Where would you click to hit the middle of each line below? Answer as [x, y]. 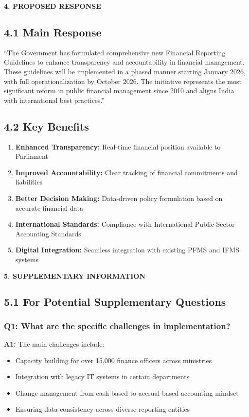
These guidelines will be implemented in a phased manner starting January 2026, [125, 71]
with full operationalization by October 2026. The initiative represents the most [123, 81]
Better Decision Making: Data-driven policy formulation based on [119, 198]
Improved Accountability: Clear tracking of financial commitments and [126, 172]
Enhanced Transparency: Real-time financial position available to [118, 146]
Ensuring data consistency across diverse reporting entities [103, 409]
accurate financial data [49, 208]
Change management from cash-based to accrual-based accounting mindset [127, 392]
